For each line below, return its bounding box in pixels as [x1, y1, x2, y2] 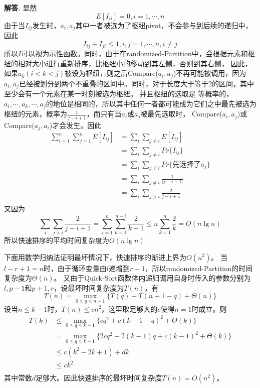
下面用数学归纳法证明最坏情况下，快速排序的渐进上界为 [4, 251, 186, 262]
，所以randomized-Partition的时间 [145, 263, 253, 273]
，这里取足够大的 [101, 303, 158, 314]
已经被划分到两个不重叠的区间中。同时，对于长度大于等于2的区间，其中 [19, 78, 254, 88]
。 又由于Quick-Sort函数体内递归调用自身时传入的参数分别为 [54, 273, 251, 283]
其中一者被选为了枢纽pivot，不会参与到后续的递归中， [75, 20, 252, 30]
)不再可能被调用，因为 [173, 68, 246, 78]
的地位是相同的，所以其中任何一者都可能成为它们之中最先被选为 [46, 98, 256, 108]
